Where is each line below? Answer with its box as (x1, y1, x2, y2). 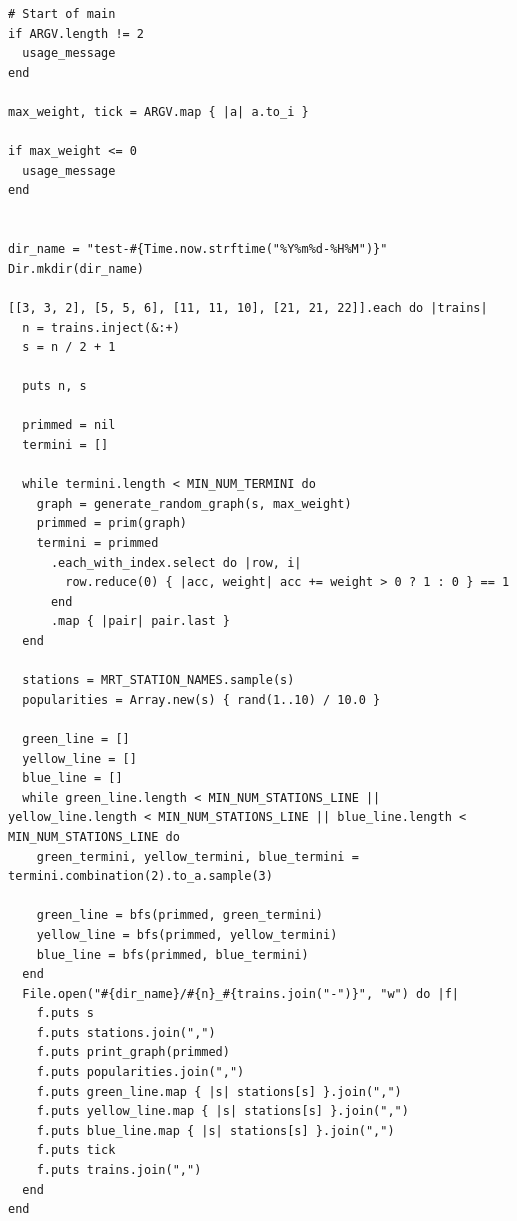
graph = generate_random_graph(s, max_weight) (36, 496, 352, 511)
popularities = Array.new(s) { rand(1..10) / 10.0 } (22, 692, 381, 707)
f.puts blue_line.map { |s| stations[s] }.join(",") (36, 1123, 395, 1138)
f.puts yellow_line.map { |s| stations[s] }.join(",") (36, 1104, 409, 1119)
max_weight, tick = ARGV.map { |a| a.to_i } (8, 104, 309, 119)
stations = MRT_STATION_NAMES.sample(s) (22, 673, 295, 688)
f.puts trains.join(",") (36, 1163, 202, 1178)
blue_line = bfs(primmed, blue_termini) (36, 947, 309, 962)
